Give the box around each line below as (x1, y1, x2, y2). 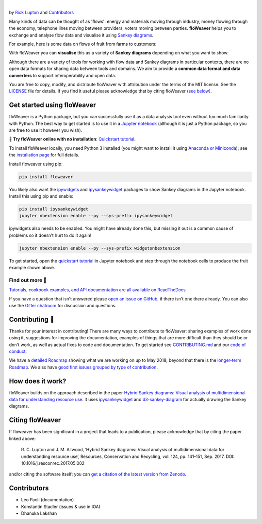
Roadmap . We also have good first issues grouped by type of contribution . (9, 364, 158, 370)
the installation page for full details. (9, 152, 80, 158)
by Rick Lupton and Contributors (9, 10, 74, 16)
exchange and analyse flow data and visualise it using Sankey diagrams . (9, 32, 154, 38)
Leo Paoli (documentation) (21, 497, 74, 503)
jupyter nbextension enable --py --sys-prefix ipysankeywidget (19, 213, 173, 219)
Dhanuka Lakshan (21, 510, 57, 516)
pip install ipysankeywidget (19, 206, 89, 211)
